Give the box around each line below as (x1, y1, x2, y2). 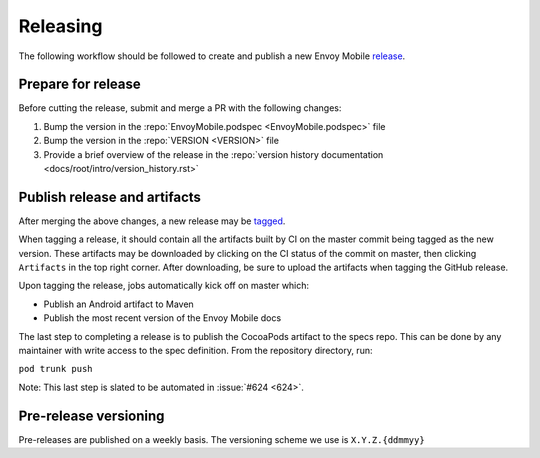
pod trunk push (18, 363, 94, 375)
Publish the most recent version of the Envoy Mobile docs (43, 312, 282, 324)
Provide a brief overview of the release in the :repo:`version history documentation (43, 148, 384, 160)
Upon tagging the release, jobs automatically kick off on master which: (18, 280, 310, 292)
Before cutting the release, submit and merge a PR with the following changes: (18, 102, 342, 114)
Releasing (18, 15, 103, 37)
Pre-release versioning (18, 407, 165, 424)
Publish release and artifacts (18, 188, 202, 205)
